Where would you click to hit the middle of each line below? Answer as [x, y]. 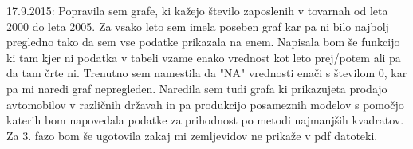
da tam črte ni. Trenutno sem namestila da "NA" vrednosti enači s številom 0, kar [207, 73]
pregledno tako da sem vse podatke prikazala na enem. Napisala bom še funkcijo [203, 42]
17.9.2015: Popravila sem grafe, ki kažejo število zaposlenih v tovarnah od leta [197, 10]
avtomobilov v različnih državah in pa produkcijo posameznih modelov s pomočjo [205, 104]
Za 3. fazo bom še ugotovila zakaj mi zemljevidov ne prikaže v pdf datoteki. [192, 135]
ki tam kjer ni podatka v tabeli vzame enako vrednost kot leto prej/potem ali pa [204, 57]
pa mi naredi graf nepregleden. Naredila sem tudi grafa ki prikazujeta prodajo [197, 88]
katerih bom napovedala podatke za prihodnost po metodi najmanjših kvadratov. [205, 120]
